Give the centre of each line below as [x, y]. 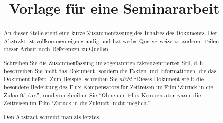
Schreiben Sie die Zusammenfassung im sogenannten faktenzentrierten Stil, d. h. [104, 63]
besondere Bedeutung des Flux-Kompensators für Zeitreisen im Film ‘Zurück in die [108, 87]
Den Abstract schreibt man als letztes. [52, 116]
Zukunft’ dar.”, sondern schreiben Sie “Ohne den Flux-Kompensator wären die [102, 95]
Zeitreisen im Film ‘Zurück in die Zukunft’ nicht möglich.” [77, 103]
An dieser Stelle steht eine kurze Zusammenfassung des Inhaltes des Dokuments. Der [111, 33]
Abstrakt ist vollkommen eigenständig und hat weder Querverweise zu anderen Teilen [111, 41]
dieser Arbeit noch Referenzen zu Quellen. [57, 49]
